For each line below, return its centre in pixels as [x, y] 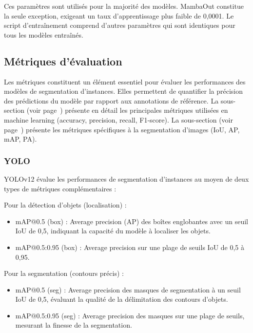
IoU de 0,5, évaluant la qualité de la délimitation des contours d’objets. [122, 299]
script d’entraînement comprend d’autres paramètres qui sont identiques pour [120, 25]
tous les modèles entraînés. [44, 34]
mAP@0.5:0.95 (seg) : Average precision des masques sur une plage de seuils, [130, 315]
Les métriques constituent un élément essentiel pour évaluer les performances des [125, 81]
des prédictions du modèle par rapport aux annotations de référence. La [111, 100]
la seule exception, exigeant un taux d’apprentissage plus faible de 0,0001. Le [119, 15]
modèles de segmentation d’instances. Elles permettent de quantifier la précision [123, 91]
